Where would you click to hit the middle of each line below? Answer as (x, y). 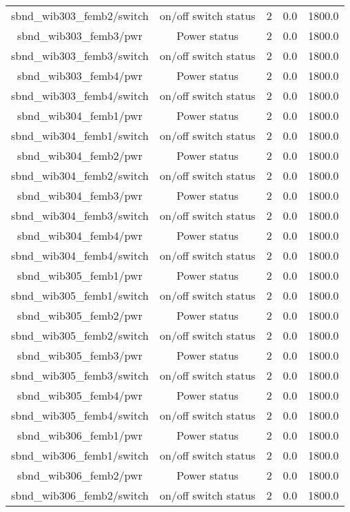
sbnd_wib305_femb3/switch (80, 375)
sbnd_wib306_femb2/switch (80, 495)
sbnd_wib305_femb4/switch (80, 415)
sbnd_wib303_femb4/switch (80, 95)
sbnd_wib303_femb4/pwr (80, 75)
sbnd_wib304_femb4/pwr (80, 235)
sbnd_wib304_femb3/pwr (80, 195)
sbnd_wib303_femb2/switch (80, 16)
